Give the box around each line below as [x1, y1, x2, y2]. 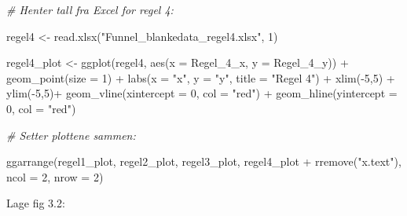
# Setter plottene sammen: [6, 126, 136, 143]
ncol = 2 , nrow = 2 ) [6, 168, 104, 185]
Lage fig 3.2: [6, 195, 65, 211]
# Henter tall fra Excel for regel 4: [6, 2, 174, 17]
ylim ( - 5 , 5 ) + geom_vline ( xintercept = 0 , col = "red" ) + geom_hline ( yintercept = [6, 85, 398, 101]
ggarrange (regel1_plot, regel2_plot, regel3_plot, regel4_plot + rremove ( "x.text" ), [6, 153, 401, 170]
